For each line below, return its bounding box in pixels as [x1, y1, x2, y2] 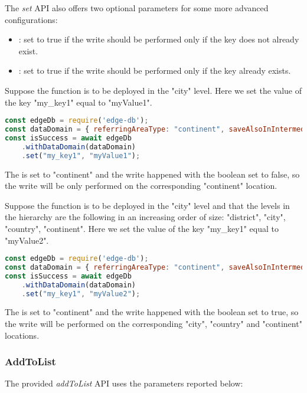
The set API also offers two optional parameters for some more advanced [5, 2, 269, 14]
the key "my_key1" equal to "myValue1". [5, 96, 152, 108]
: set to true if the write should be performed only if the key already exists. [18, 64, 291, 77]
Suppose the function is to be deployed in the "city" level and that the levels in [5, 199, 290, 211]
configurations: [5, 13, 58, 25]
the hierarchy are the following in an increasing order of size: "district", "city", [5, 211, 286, 223]
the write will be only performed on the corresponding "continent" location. [5, 179, 277, 192]
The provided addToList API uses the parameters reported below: [5, 377, 243, 389]
